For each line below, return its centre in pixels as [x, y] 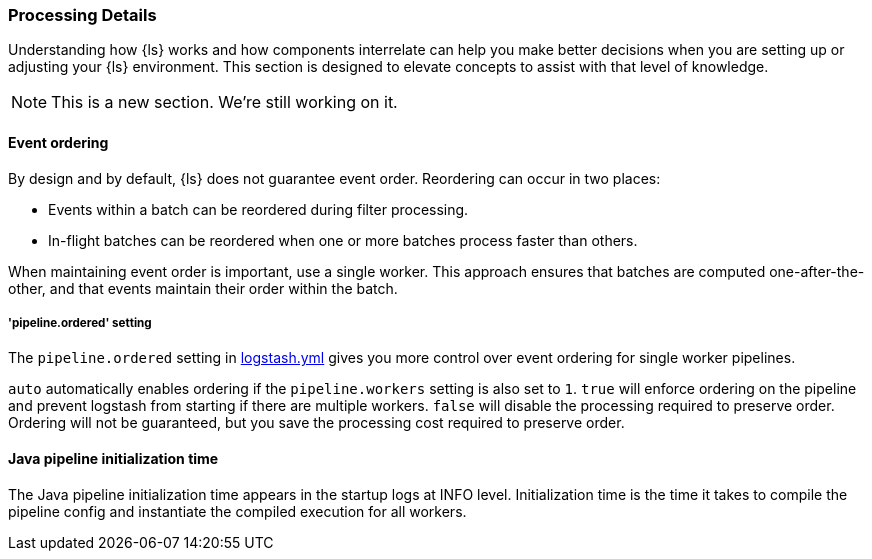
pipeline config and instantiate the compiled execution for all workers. [237, 511]
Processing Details [82, 15]
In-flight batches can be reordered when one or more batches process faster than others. [343, 240]
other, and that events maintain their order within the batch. [203, 288]
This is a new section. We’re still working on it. [224, 102]
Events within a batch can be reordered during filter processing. [258, 209]
